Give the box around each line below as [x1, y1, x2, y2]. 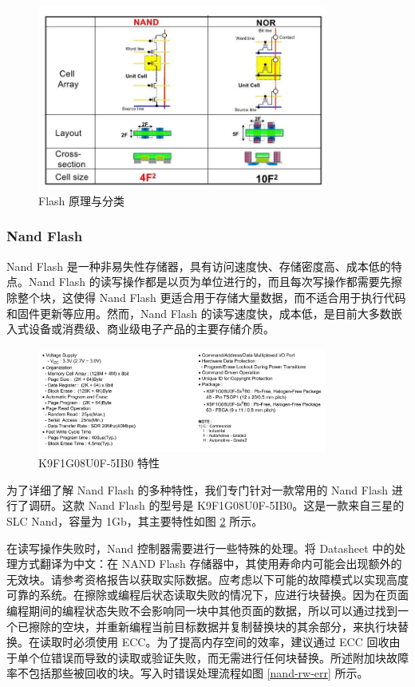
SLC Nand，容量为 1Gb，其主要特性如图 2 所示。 [6, 512, 263, 529]
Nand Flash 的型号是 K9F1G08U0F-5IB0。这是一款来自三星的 [88, 497, 405, 514]
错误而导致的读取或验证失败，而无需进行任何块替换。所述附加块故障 [50, 649, 409, 665]
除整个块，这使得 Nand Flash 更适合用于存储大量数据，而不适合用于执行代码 [6, 288, 406, 305]
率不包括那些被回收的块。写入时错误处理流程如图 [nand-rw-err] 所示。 [6, 665, 369, 681]
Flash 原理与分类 [38, 192, 125, 208]
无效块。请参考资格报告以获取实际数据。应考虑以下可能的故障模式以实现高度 [6, 570, 409, 587]
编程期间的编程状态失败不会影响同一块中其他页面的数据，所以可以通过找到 [6, 602, 397, 618]
